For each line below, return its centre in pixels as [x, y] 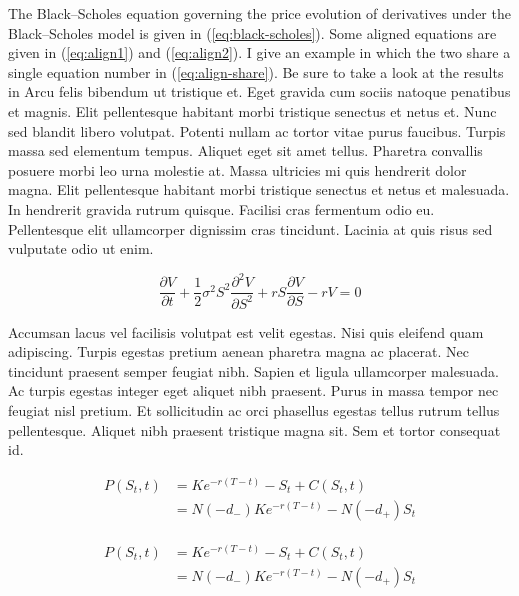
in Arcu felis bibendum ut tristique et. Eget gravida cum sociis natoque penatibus [259, 91]
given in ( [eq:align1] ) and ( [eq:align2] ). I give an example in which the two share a [259, 52]
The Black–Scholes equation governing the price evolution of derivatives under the [259, 13]
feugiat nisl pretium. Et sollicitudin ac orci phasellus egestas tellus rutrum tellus [254, 410]
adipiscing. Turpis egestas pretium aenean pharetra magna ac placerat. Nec [238, 351]
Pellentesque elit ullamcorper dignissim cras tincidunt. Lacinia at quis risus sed [250, 228]
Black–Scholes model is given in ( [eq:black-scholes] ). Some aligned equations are [252, 32]
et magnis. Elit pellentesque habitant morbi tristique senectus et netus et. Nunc [252, 110]
